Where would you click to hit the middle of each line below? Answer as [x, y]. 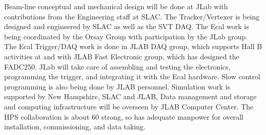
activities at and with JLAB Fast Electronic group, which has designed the [122, 56]
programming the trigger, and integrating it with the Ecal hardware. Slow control [132, 76]
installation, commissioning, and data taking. [75, 127]
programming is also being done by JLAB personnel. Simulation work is [117, 86]
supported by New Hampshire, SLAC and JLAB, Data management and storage [130, 96]
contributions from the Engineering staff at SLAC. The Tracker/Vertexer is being [132, 16]
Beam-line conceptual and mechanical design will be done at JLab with [116, 6]
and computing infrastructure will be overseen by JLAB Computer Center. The [129, 106]
